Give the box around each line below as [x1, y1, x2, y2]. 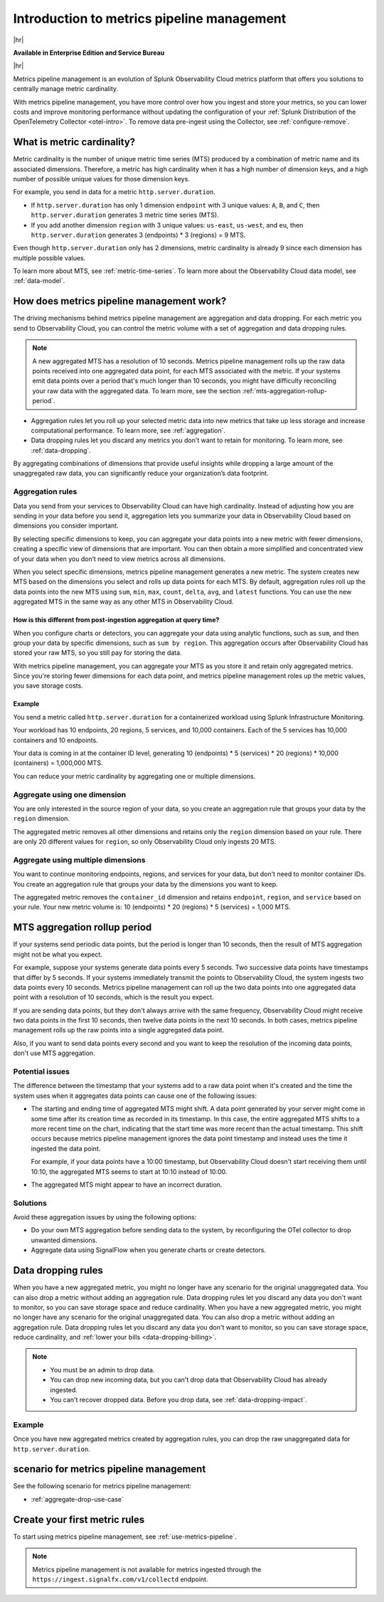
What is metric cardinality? [13, 136, 136, 149]
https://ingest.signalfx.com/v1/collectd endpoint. [32, 1575, 208, 1584]
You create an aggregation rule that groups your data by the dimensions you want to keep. [13, 880, 278, 888]
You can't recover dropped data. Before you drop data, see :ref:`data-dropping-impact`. [50, 1396, 307, 1404]
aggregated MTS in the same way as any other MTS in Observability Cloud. [13, 597, 234, 606]
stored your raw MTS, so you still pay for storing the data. [13, 648, 182, 657]
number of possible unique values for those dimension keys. [13, 174, 190, 183]
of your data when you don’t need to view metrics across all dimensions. [13, 555, 226, 563]
